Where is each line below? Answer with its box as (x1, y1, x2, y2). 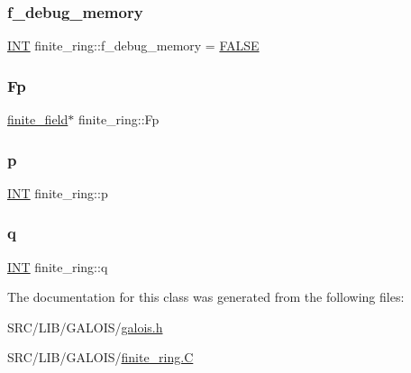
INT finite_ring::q (7, 257, 108, 276)
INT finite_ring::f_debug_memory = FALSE (7, 36, 260, 55)
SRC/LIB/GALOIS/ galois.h (7, 317, 163, 336)
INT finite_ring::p (7, 183, 108, 202)
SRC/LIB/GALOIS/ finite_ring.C (7, 348, 194, 367)
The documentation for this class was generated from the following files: (7, 287, 405, 306)
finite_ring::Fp (78, 110, 160, 129)
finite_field (7, 110, 68, 129)
